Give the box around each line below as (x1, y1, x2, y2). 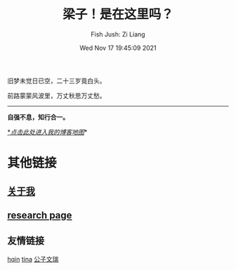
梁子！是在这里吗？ (62, 6, 173, 22)
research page (7, 209, 72, 221)
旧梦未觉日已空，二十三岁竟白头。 (7, 76, 106, 85)
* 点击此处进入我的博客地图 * (7, 128, 88, 136)
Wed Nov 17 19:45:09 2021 (79, 43, 157, 52)
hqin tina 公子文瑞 (7, 255, 59, 263)
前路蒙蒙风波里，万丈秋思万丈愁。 (7, 91, 106, 100)
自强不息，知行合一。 (7, 113, 69, 121)
